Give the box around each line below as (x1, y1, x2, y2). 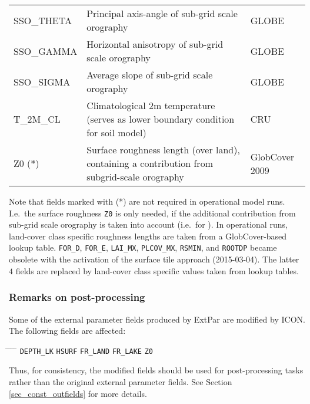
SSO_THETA (14, 13, 72, 27)
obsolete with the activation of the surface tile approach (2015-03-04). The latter (9, 253, 299, 265)
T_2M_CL (14, 112, 61, 126)
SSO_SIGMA (14, 74, 71, 88)
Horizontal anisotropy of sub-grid (86, 37, 224, 51)
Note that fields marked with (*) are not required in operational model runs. (9, 195, 285, 207)
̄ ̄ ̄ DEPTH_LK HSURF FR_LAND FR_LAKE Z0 (9, 344, 153, 356)
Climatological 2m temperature (86, 98, 215, 112)
